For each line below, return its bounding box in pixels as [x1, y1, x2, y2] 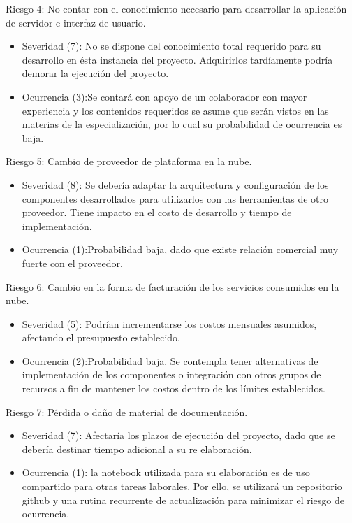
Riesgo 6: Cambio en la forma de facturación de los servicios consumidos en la [6, 279, 339, 294]
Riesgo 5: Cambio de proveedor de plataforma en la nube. [6, 154, 252, 169]
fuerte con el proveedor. [22, 255, 123, 270]
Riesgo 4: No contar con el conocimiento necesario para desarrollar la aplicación [6, 1, 347, 15]
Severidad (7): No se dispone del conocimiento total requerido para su [22, 38, 321, 53]
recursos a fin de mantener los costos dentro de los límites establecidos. [22, 381, 325, 396]
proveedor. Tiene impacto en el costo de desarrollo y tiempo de [22, 205, 292, 220]
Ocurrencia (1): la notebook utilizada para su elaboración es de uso [22, 465, 310, 480]
